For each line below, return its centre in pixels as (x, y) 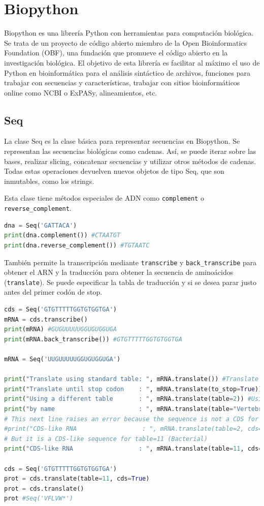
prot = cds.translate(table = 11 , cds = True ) (77, 479)
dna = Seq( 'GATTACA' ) (41, 225)
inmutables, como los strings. (49, 181)
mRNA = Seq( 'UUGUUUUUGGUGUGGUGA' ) (62, 359)
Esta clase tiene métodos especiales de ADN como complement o (104, 198)
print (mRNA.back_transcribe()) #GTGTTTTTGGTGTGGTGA (93, 339)
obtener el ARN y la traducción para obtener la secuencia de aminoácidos (119, 272)
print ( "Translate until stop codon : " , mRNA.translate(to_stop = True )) (133, 389)
